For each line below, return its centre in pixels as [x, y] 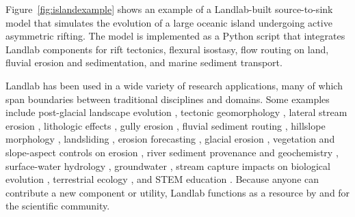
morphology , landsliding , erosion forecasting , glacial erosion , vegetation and [170, 139]
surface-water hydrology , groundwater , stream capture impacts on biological [168, 165]
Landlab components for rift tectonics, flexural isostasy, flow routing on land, [167, 49]
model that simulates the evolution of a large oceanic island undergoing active [169, 22]
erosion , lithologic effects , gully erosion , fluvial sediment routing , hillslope [166, 125]
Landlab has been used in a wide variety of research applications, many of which [174, 85]
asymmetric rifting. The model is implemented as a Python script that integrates [175, 36]
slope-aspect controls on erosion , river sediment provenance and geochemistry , [172, 152]
